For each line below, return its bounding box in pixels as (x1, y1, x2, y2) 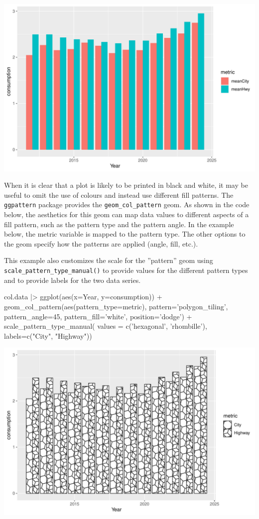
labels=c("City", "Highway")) (4, 330, 92, 341)
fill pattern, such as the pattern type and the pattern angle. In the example (4, 219, 234, 229)
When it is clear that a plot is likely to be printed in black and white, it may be (4, 180, 248, 190)
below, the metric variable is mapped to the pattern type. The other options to (4, 229, 246, 239)
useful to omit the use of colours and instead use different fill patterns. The (4, 189, 234, 200)
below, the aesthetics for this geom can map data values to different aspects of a (4, 209, 249, 220)
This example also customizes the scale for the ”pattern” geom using (4, 255, 213, 265)
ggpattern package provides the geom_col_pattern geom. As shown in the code (4, 199, 250, 210)
